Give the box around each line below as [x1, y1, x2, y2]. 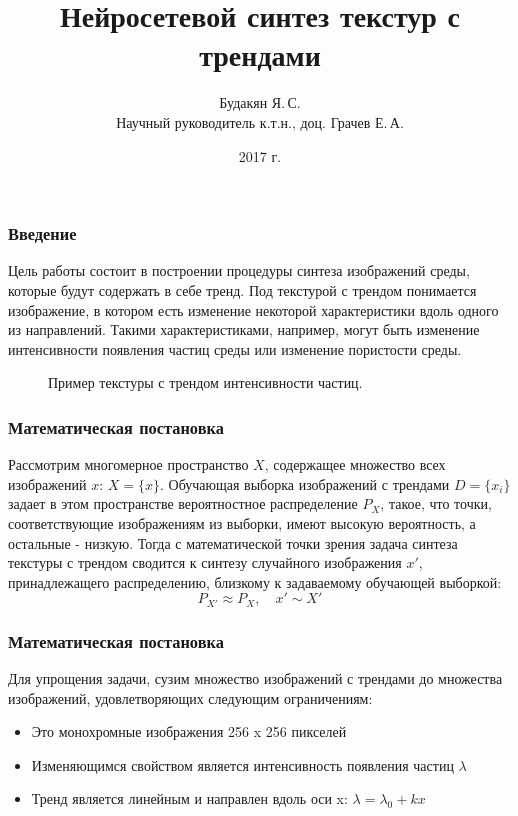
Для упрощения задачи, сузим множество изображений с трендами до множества [8, 668, 503, 688]
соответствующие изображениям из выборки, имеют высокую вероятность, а [8, 512, 476, 533]
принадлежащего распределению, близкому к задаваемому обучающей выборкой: [8, 571, 502, 592]
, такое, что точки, [380, 493, 492, 514]
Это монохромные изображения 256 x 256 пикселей [31, 721, 347, 742]
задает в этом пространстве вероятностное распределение [8, 493, 358, 514]
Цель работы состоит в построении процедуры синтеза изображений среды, [8, 260, 470, 281]
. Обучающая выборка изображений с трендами [159, 473, 450, 494]
